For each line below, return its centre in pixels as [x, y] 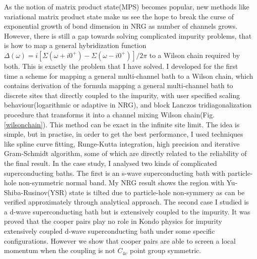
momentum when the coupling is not [60, 250]
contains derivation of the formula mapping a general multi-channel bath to [119, 85]
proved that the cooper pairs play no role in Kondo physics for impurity [113, 221]
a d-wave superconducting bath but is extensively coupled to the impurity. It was [127, 211]
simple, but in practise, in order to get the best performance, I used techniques [124, 134]
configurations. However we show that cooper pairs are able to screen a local [120, 240]
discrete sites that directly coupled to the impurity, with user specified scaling [122, 95]
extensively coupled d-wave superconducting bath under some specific [109, 231]
